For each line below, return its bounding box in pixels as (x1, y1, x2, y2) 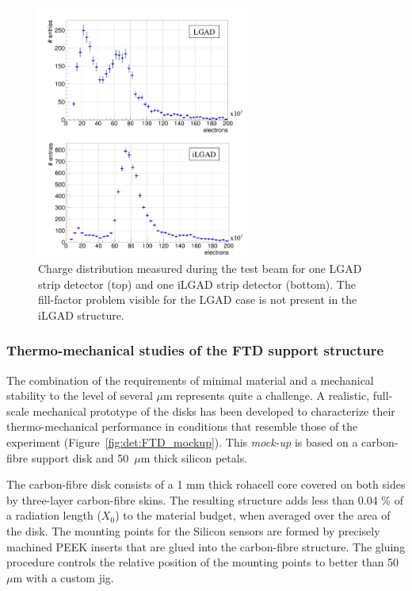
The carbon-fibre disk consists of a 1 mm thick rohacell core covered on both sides (6, 476, 406, 493)
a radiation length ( (6, 507, 101, 524)
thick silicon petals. (154, 449, 248, 466)
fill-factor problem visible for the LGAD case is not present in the (38, 291, 357, 308)
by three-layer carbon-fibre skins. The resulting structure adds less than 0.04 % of (6, 491, 403, 508)
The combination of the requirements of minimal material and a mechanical (6, 371, 374, 388)
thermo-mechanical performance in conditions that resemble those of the (6, 418, 358, 435)
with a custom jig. (25, 569, 114, 585)
